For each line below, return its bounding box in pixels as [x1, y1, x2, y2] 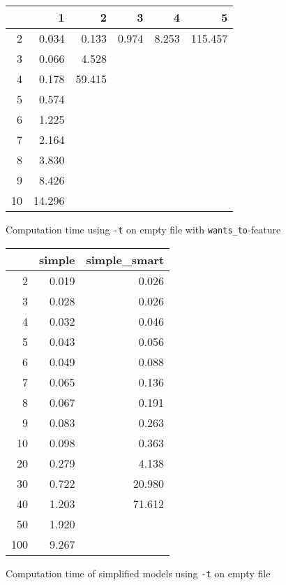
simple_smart [86, 251, 165, 268]
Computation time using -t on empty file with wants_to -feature [6, 222, 281, 236]
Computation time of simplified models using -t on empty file [6, 565, 271, 580]
